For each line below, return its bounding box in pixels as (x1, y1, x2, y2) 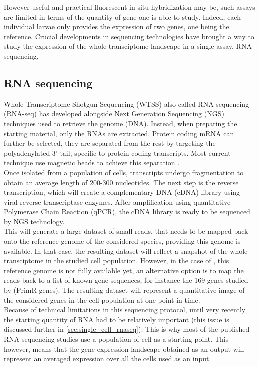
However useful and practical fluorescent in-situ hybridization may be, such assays (4, 2, 255, 12)
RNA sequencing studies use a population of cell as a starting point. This (4, 334, 229, 344)
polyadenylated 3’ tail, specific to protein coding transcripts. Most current (4, 147, 231, 158)
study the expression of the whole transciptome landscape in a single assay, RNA (4, 41, 252, 51)
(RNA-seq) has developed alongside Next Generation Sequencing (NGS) (4, 108, 224, 119)
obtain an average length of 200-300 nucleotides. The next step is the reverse (4, 177, 239, 187)
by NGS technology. (4, 216, 65, 226)
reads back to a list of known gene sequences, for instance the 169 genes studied (4, 275, 248, 285)
